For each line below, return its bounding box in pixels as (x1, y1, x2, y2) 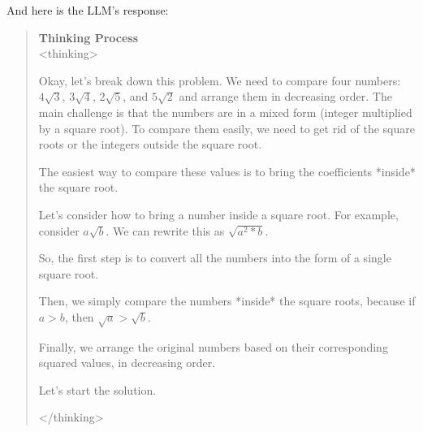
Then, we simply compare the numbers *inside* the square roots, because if (38, 292, 416, 309)
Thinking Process (38, 28, 139, 45)
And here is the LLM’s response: (6, 2, 169, 18)
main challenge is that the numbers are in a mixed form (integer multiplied (38, 103, 412, 120)
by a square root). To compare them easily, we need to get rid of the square (38, 119, 415, 136)
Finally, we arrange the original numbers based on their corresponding (38, 338, 388, 355)
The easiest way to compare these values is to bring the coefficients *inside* (38, 162, 416, 179)
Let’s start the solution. (38, 381, 157, 398)
